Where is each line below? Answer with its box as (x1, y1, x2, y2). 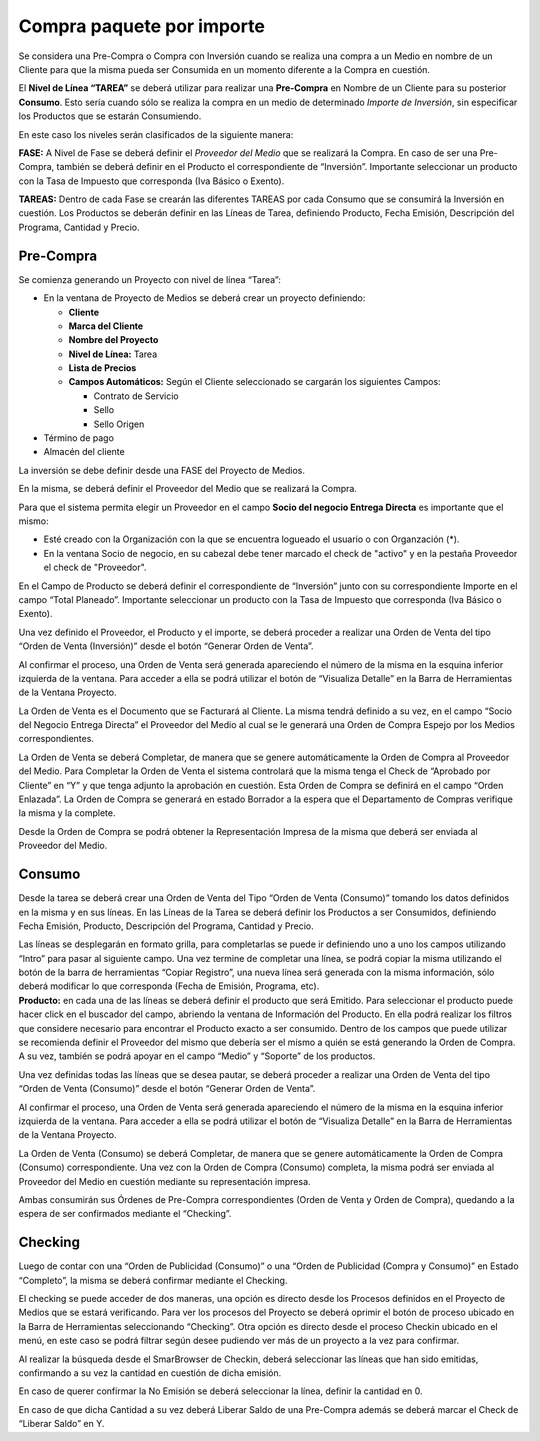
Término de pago (43, 432, 115, 444)
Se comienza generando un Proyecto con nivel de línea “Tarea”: (18, 273, 282, 285)
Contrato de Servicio (93, 390, 179, 402)
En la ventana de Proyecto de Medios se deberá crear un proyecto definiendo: (43, 292, 366, 304)
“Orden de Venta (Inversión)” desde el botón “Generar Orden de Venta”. (18, 640, 314, 652)
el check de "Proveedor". (43, 561, 147, 574)
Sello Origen (93, 418, 145, 430)
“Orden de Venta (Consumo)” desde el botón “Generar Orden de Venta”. (18, 1083, 316, 1095)
